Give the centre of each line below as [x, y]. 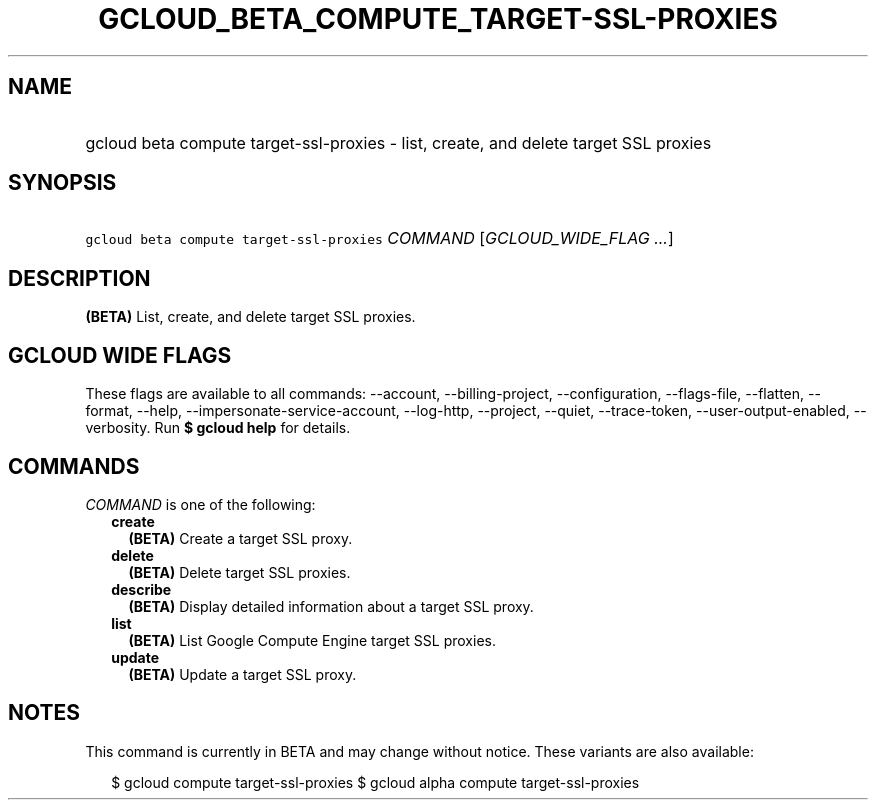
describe [141, 589]
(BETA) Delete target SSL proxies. [239, 572]
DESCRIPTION [79, 278]
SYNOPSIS [62, 183]
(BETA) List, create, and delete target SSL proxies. [250, 317]
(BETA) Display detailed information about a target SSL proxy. [331, 606]
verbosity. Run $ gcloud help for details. [218, 428]
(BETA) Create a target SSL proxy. [240, 538]
